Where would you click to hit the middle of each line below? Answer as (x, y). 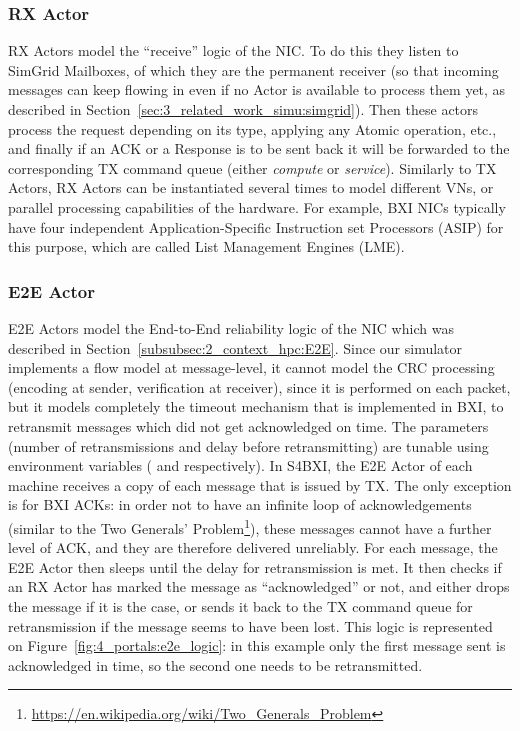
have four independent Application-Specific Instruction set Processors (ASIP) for (256, 226)
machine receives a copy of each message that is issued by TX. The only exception (260, 484)
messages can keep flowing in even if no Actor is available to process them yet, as (257, 89)
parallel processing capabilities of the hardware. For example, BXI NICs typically (257, 206)
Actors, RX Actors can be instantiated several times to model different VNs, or (251, 187)
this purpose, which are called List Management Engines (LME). (206, 246)
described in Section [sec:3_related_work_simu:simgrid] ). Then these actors (243, 109)
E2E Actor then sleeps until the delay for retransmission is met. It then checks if (255, 566)
